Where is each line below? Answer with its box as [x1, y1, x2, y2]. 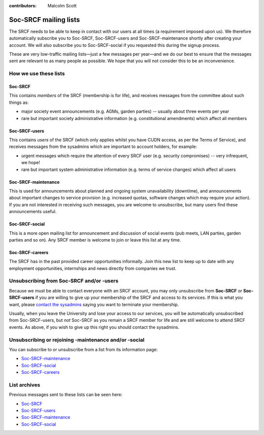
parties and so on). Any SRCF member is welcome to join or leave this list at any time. [9, 237, 181, 242]
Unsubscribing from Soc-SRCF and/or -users [9, 277, 119, 284]
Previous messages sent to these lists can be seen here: [9, 392, 123, 398]
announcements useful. [9, 209, 57, 215]
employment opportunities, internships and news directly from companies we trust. [9, 265, 177, 271]
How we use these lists [9, 70, 65, 77]
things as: [9, 99, 29, 105]
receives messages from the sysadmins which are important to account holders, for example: [9, 144, 198, 149]
